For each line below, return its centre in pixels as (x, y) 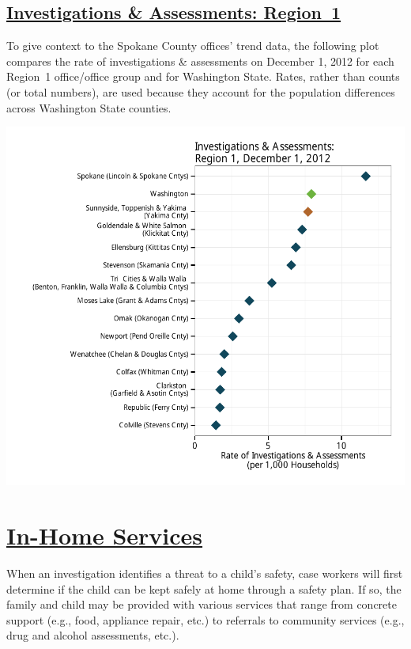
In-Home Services (105, 535)
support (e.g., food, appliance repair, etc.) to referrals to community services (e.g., (205, 619)
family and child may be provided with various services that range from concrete (202, 604)
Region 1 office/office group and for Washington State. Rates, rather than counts (203, 76)
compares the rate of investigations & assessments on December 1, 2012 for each (200, 61)
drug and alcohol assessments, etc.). (93, 635)
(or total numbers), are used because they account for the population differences (201, 91)
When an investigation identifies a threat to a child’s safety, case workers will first (205, 573)
